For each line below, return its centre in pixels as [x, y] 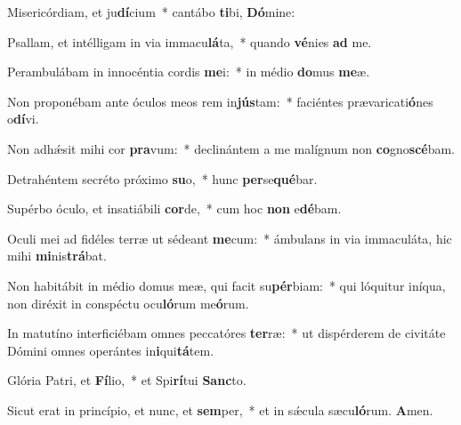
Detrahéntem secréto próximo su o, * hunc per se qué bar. [162, 178]
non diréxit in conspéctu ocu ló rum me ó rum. [128, 303]
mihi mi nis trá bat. [57, 256]
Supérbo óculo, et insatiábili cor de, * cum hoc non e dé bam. [174, 208]
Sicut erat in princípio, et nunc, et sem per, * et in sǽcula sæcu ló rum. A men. [220, 409]
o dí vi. [23, 119]
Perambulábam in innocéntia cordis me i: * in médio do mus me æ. [189, 72]
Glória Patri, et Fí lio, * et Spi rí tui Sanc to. [127, 380]
